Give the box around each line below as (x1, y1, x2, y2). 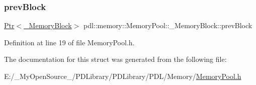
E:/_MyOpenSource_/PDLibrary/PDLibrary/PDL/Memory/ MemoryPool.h (4, 71, 241, 81)
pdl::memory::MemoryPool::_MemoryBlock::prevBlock (83, 20, 252, 31)
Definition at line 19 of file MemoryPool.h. (4, 37, 135, 47)
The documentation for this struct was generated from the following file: (4, 54, 227, 64)
